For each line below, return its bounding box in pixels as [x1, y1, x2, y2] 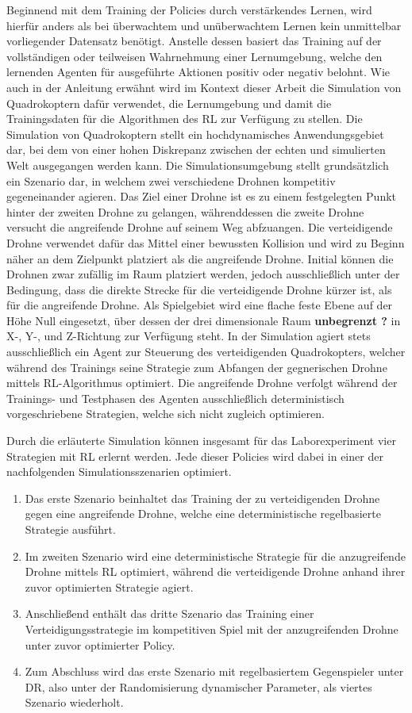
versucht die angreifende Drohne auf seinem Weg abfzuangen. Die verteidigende [6, 219, 393, 236]
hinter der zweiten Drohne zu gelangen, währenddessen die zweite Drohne [6, 203, 364, 220]
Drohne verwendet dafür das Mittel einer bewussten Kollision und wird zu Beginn [6, 234, 405, 251]
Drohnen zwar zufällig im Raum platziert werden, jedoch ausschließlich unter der [6, 266, 400, 282]
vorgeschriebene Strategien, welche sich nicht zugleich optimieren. [6, 405, 325, 422]
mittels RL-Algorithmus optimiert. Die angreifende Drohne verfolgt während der [6, 374, 398, 391]
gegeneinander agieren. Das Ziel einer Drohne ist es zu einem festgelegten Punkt [6, 188, 397, 205]
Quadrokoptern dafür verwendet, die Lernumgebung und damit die [6, 94, 332, 111]
